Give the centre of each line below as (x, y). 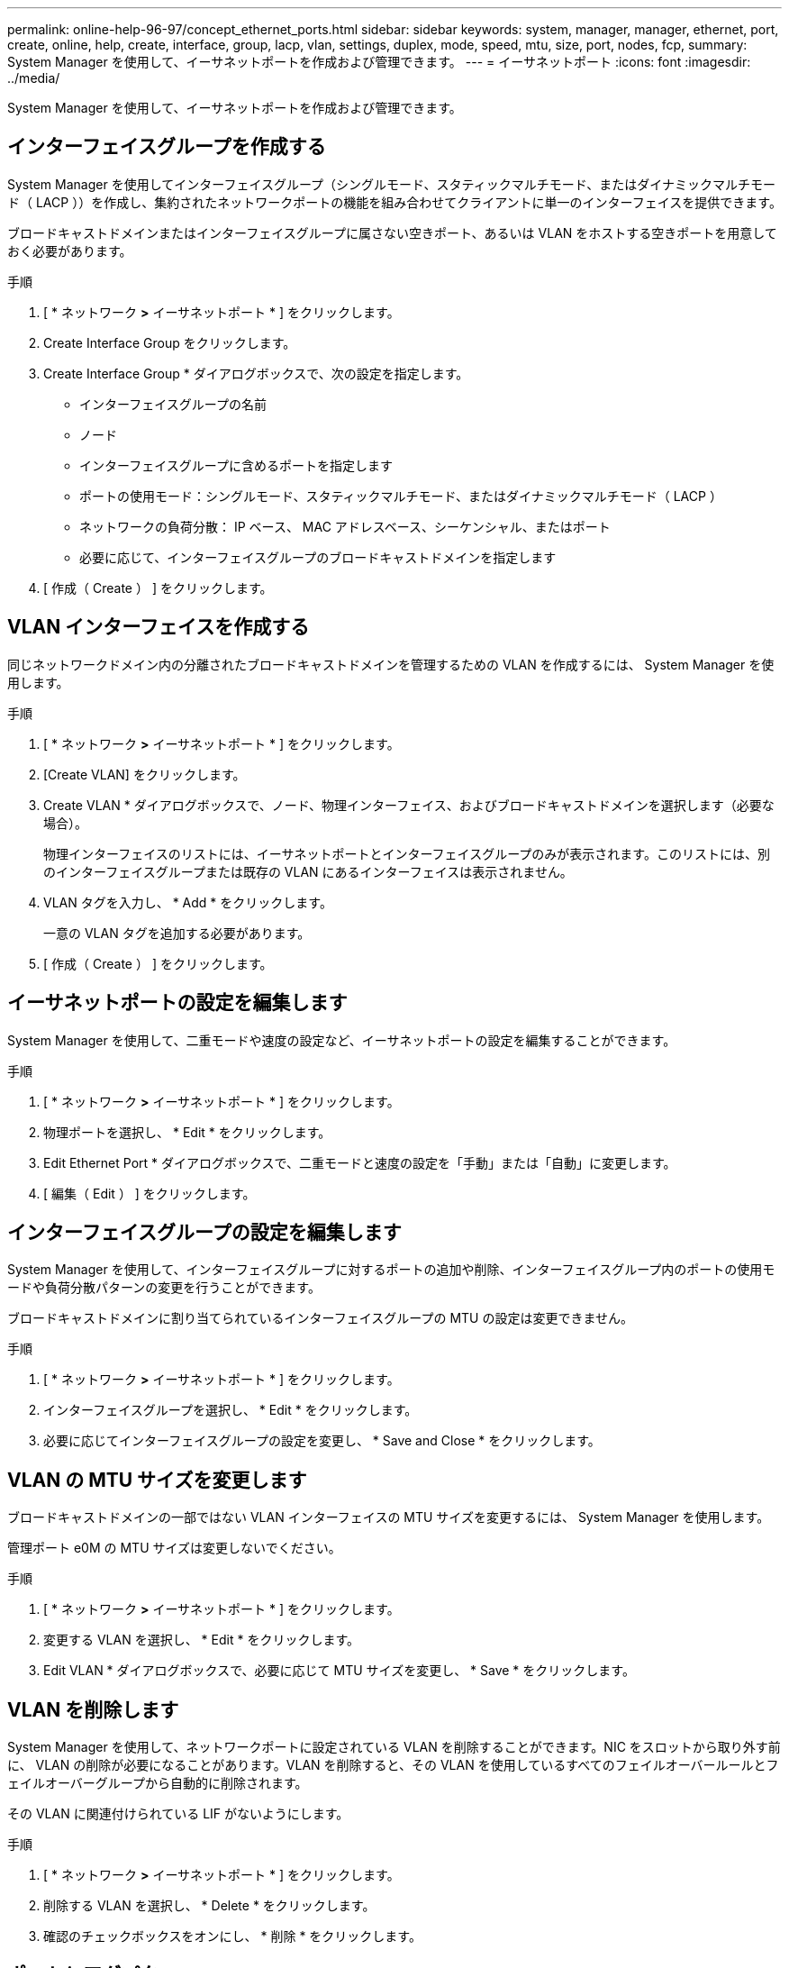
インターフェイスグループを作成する (167, 147)
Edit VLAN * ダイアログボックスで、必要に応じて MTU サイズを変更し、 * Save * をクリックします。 (339, 1671)
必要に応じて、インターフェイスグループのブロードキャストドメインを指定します (318, 557)
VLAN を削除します (93, 1709)
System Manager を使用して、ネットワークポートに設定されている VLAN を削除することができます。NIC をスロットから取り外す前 (394, 1747)
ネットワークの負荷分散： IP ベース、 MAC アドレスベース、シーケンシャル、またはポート (345, 526)
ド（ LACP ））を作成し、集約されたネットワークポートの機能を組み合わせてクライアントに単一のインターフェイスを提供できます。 (394, 202)
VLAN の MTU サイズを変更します (157, 1480)
